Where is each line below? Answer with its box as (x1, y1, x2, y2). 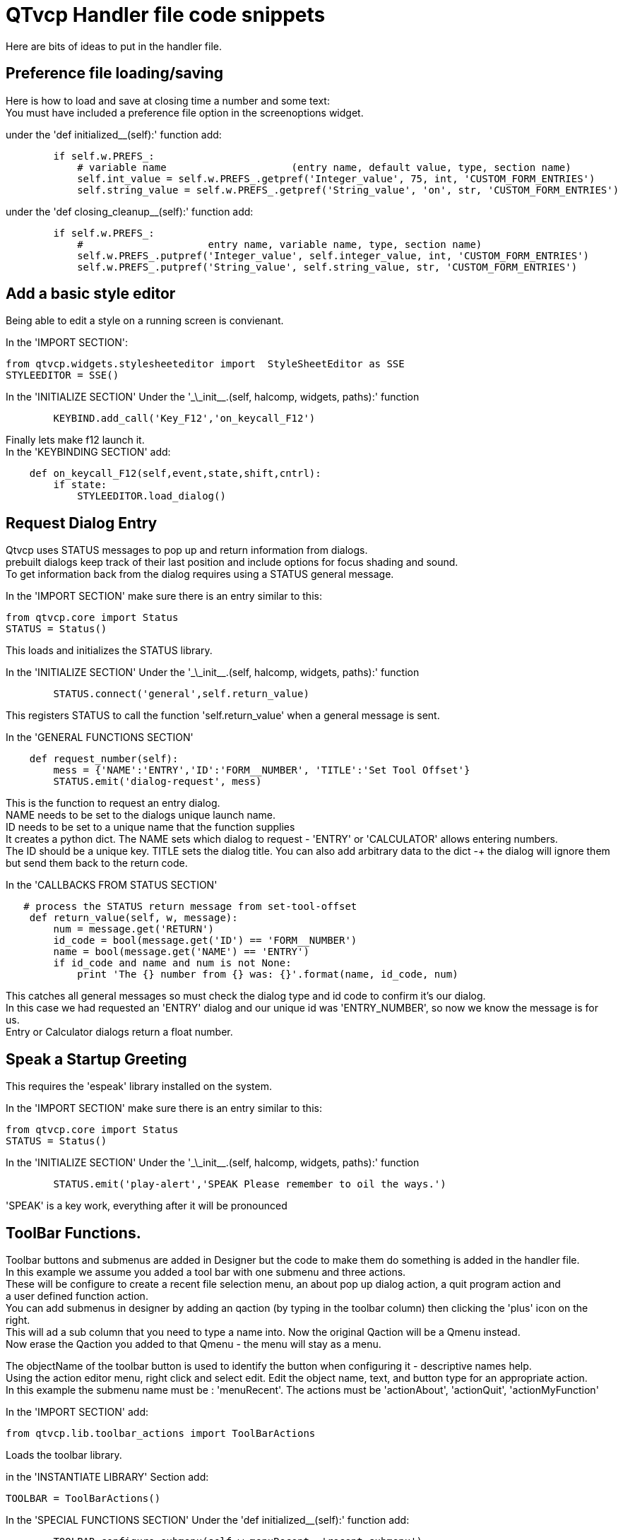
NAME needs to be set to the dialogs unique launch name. (6, 809, 275, 822)
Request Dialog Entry (6, 514, 158, 532)
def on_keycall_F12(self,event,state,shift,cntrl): (29, 468, 321, 480)
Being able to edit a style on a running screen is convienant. (6, 314, 284, 327)
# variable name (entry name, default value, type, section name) (77, 161, 571, 173)
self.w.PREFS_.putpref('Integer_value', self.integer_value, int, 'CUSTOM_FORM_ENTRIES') (77, 249, 590, 261)
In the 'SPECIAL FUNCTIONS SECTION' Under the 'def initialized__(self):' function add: (6, 1513, 410, 1526)
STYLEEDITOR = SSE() (6, 369, 119, 381)
